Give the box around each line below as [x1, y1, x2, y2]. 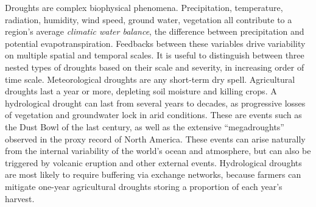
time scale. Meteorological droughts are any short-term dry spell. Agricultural [5, 72, 295, 85]
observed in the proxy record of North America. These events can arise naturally [5, 132, 306, 145]
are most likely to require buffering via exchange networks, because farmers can [5, 168, 301, 181]
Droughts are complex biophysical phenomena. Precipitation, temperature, [5, 1, 283, 13]
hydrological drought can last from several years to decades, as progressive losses [5, 96, 306, 109]
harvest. [5, 192, 35, 205]
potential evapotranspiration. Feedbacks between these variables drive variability [5, 37, 306, 49]
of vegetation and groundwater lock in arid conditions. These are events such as [5, 108, 302, 121]
